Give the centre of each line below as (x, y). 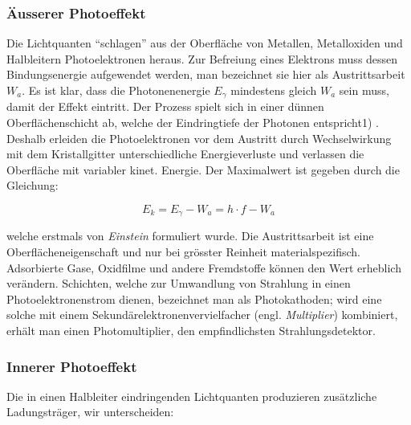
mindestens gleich (274, 90)
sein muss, (364, 90)
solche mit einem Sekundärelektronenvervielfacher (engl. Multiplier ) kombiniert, (202, 315)
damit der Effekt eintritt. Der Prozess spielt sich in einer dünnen (165, 106)
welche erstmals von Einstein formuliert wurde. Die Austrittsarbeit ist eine (190, 236)
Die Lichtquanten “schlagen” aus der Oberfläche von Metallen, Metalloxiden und (205, 43)
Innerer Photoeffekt (72, 366)
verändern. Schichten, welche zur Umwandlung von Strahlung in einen (179, 283)
